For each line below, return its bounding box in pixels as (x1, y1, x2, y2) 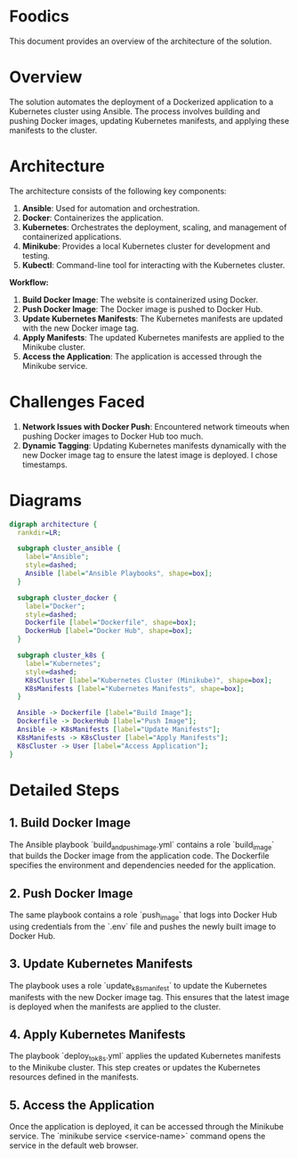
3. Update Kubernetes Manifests (9, 957, 193, 972)
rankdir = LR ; (17, 528, 62, 537)
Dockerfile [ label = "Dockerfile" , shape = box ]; (25, 618, 197, 628)
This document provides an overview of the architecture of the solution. (9, 36, 272, 46)
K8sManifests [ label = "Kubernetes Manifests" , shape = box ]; (25, 684, 245, 693)
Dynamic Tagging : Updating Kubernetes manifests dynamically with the (21, 439, 287, 451)
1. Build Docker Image (9, 816, 132, 831)
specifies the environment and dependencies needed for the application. (9, 860, 276, 871)
